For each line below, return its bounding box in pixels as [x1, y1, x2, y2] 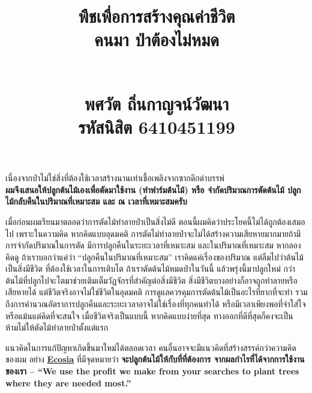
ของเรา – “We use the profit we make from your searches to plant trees [5, 365, 299, 377]
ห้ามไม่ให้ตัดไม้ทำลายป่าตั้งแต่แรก [5, 321, 109, 334]
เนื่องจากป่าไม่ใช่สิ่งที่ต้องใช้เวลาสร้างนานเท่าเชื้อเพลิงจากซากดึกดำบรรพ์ [5, 172, 224, 184]
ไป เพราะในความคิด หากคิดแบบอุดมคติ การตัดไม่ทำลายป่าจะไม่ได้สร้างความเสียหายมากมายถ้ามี [5, 227, 301, 239]
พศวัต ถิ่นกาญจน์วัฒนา [84, 91, 229, 115]
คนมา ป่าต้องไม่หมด [94, 27, 219, 52]
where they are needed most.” [5, 376, 131, 389]
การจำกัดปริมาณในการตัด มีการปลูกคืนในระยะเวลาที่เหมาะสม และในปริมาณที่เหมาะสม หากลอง [5, 239, 301, 251]
